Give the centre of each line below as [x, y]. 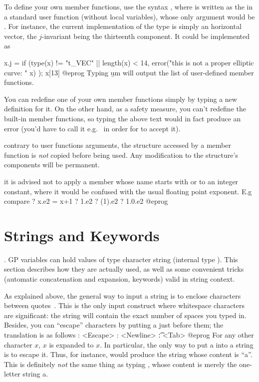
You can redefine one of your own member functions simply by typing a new [121, 99]
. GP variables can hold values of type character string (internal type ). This [121, 259]
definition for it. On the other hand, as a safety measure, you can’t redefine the [125, 109]
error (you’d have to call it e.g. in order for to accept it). [92, 128]
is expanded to [71, 344]
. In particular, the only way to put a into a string [177, 344]
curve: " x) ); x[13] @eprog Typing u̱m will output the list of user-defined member [129, 72]
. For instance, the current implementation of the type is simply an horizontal [123, 26]
